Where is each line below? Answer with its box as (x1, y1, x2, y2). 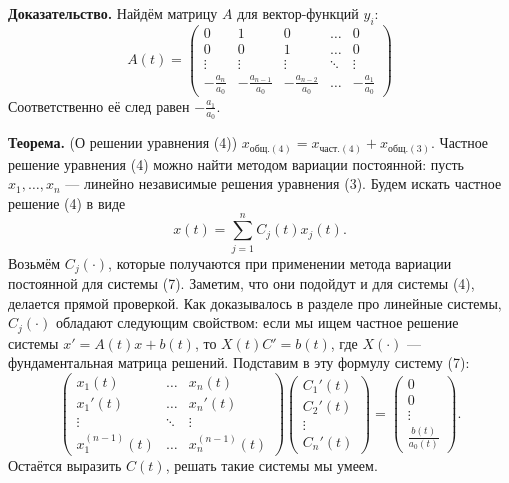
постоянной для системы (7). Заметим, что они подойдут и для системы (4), (8, 273, 475, 294)
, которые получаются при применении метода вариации (108, 252, 452, 273)
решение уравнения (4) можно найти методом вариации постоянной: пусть (8, 153, 464, 174)
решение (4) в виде (8, 192, 126, 213)
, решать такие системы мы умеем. (165, 455, 378, 476)
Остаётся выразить (8, 455, 122, 476)
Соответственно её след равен (8, 95, 190, 116)
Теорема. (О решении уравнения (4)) (8, 132, 238, 153)
